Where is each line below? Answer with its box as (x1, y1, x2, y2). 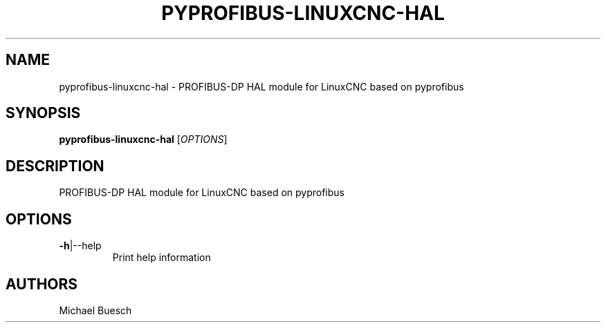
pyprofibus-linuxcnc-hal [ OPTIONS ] (59, 133, 228, 146)
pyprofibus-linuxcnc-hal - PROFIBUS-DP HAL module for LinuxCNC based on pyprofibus (59, 80, 464, 93)
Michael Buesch (59, 304, 132, 316)
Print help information (112, 251, 211, 264)
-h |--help (59, 240, 102, 252)
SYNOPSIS (6, 104, 81, 122)
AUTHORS (6, 275, 78, 293)
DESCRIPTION (6, 157, 104, 175)
